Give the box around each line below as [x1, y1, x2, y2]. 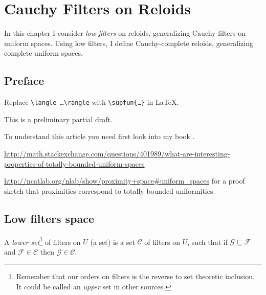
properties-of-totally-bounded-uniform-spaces [4, 158, 145, 169]
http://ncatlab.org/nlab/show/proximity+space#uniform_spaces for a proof [4, 175, 245, 186]
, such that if [187, 236, 228, 247]
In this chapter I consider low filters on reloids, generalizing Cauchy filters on [4, 28, 246, 38]
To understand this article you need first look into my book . [4, 131, 195, 142]
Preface [4, 73, 45, 88]
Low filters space [4, 210, 95, 226]
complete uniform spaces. [4, 48, 83, 58]
